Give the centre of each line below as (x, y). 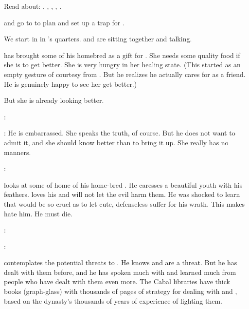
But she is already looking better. (54, 100)
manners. (18, 152)
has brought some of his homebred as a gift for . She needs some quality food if (122, 55)
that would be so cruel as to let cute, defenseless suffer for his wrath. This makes (124, 203)
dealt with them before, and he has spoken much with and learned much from (120, 272)
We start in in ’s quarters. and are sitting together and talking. (98, 39)
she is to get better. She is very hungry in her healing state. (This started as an (122, 65)
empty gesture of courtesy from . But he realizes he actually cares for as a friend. (125, 74)
